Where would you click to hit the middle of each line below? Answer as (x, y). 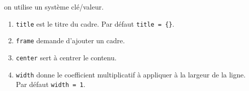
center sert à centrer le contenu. (66, 57)
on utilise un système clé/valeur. (54, 7)
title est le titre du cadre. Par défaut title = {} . (95, 23)
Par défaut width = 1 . (51, 84)
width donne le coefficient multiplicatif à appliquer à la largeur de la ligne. (131, 74)
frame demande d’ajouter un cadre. (70, 40)
